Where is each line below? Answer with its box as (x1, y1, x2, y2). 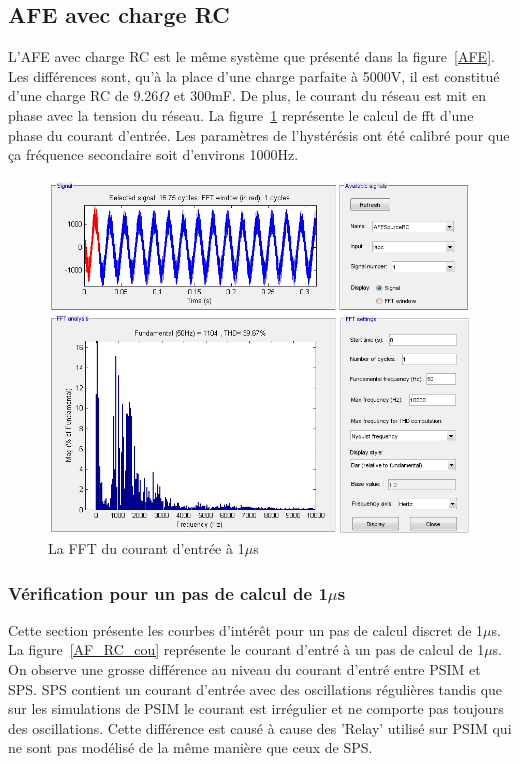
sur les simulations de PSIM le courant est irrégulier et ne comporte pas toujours (8, 698, 504, 719)
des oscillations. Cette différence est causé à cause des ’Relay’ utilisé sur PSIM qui (8, 717, 512, 738)
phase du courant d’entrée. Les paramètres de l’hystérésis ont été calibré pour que (8, 124, 510, 145)
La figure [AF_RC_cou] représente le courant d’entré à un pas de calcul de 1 (8, 639, 485, 660)
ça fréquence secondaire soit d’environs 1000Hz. (8, 144, 299, 165)
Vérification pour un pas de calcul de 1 (8, 580, 328, 605)
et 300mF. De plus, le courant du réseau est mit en (173, 85, 486, 106)
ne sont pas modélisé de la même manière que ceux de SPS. (8, 737, 373, 758)
